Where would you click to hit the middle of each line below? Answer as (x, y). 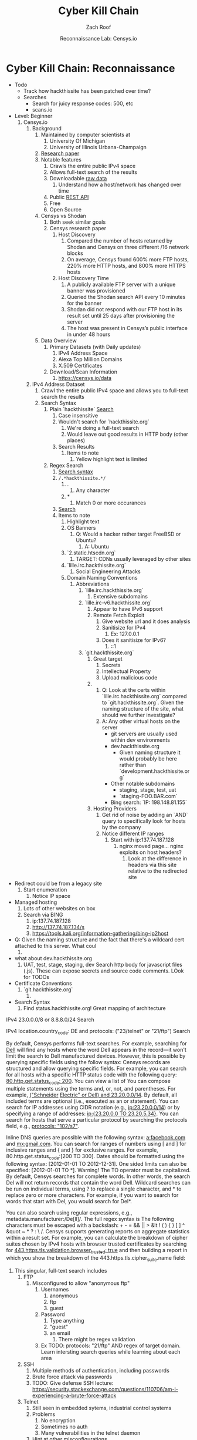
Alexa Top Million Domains (90, 359)
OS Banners (81, 527)
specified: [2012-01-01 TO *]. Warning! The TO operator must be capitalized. (98, 1170)
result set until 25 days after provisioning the (121, 315)
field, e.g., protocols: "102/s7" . (43, 1126)
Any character (93, 490)
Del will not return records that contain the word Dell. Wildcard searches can (98, 1183)
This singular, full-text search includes (61, 1270)
